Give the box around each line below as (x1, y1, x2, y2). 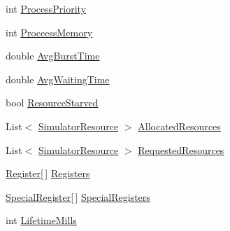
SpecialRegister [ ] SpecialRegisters (6, 189, 150, 204)
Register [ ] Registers (6, 166, 90, 181)
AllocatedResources (138, 118, 221, 133)
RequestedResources (138, 142, 224, 157)
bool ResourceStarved (6, 95, 99, 110)
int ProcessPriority (6, 1, 87, 15)
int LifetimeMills (6, 213, 77, 227)
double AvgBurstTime (6, 48, 100, 63)
